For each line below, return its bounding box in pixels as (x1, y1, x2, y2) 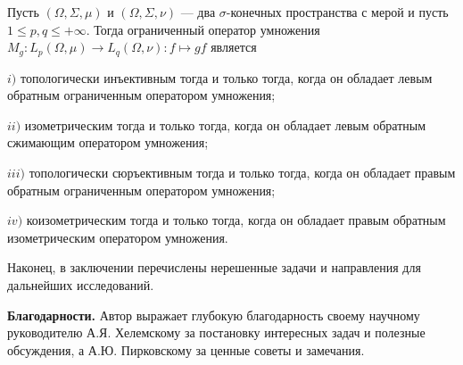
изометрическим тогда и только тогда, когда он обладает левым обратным (24, 115, 426, 134)
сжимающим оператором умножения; (7, 133, 209, 152)
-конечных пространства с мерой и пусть (226, 3, 449, 21)
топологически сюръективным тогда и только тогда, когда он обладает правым (29, 163, 456, 182)
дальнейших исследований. (7, 275, 154, 294)
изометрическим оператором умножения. (7, 228, 228, 246)
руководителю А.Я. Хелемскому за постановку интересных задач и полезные (7, 323, 426, 342)
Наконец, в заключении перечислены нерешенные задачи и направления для (7, 258, 421, 277)
